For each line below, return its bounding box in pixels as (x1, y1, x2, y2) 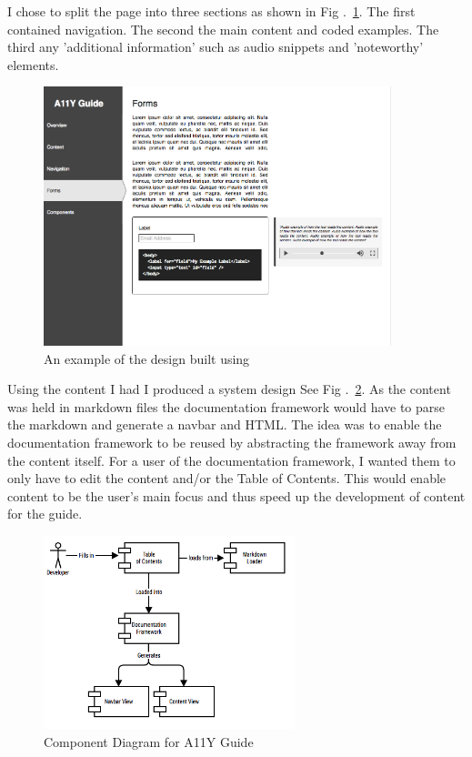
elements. (7, 55, 59, 74)
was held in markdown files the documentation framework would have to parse (7, 397, 446, 416)
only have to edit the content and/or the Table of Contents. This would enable (7, 469, 447, 488)
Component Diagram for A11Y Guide (44, 732, 254, 751)
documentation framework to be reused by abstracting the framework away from (7, 432, 457, 451)
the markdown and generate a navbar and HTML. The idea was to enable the (7, 415, 442, 434)
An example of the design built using (44, 348, 250, 368)
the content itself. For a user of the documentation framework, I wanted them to (7, 450, 456, 469)
